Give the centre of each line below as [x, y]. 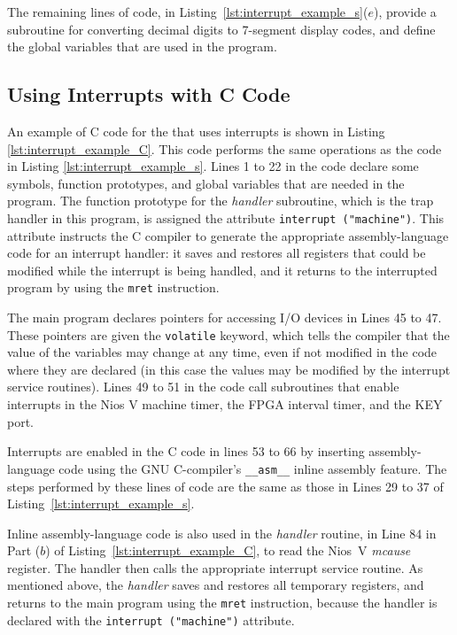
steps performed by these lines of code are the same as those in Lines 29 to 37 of [225, 486]
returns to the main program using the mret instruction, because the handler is [222, 603]
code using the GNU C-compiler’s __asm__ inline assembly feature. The [253, 468]
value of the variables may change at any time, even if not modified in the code [222, 352]
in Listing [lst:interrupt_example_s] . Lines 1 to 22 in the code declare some [213, 166]
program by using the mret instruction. [113, 287]
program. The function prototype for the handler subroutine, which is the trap [221, 201]
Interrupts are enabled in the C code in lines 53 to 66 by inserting [186, 451]
